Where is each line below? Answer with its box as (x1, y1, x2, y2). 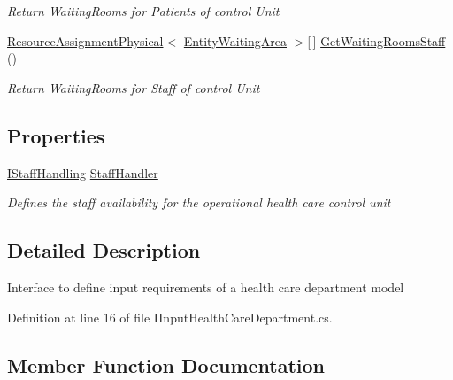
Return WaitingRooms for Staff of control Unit (7, 78, 260, 97)
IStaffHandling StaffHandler (7, 163, 158, 182)
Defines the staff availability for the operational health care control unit (7, 193, 391, 212)
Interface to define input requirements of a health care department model (7, 277, 404, 296)
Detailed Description (7, 237, 201, 264)
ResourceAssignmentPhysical (7, 31, 164, 50)
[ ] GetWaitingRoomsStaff (307, 31, 446, 50)
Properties (7, 121, 105, 149)
